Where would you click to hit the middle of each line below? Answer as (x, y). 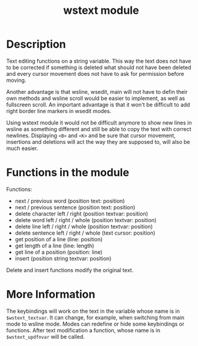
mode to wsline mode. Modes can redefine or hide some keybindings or (95, 324)
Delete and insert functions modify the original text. (70, 270)
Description (36, 44)
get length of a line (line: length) (54, 246)
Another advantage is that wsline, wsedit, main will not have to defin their (97, 91)
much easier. (22, 148)
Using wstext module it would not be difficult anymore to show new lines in (99, 122)
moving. (16, 80)
